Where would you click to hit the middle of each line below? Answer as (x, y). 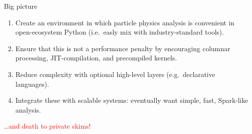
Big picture (21, 6)
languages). (32, 84)
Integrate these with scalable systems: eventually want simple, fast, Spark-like (132, 100)
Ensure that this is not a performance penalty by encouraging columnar (123, 48)
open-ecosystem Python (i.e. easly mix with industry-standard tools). (120, 32)
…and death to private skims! (47, 126)
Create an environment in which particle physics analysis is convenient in (125, 22)
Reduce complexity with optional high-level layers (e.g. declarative (115, 74)
